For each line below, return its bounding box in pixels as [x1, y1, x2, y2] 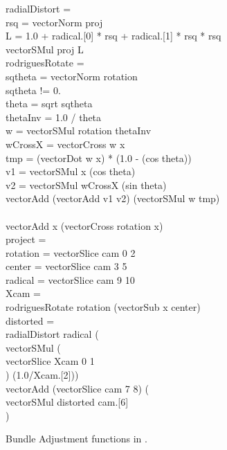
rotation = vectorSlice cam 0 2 [6, 245, 136, 260]
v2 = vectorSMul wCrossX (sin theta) [6, 177, 167, 192]
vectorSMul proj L [6, 42, 84, 56]
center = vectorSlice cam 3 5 [6, 259, 127, 273]
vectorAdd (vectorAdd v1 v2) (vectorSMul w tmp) [6, 191, 220, 206]
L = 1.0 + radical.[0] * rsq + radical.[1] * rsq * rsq [6, 28, 221, 43]
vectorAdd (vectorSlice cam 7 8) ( [6, 381, 149, 395]
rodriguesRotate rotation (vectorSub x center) [6, 300, 201, 314]
